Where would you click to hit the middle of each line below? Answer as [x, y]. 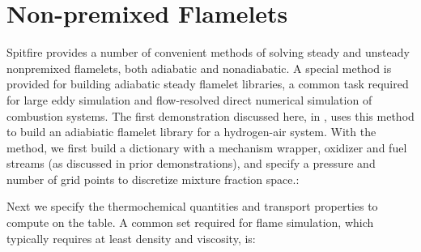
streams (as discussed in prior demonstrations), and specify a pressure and [191, 163]
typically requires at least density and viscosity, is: [131, 238]
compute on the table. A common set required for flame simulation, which [190, 222]
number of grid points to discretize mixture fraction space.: [153, 179]
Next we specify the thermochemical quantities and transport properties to [192, 206]
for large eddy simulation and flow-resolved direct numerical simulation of [189, 99]
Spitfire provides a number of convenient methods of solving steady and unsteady [208, 52]
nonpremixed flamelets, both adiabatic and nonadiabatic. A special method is [199, 68]
